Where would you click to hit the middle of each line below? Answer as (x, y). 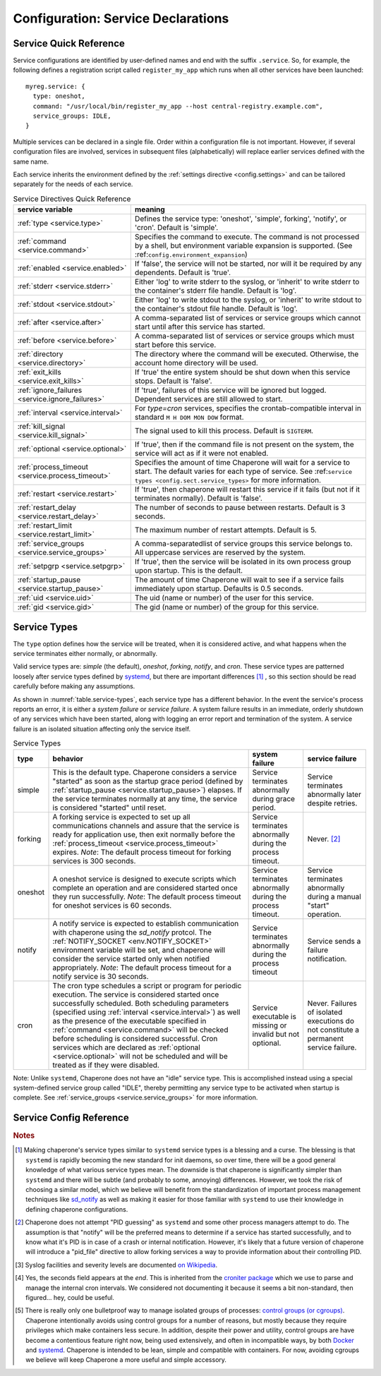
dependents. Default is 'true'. (183, 273)
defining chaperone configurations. (77, 1209)
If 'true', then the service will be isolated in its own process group (243, 562)
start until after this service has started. (200, 327)
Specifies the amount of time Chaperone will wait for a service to (242, 463)
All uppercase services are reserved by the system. (220, 552)
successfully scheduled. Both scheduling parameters (141, 1003)
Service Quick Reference (69, 43)
